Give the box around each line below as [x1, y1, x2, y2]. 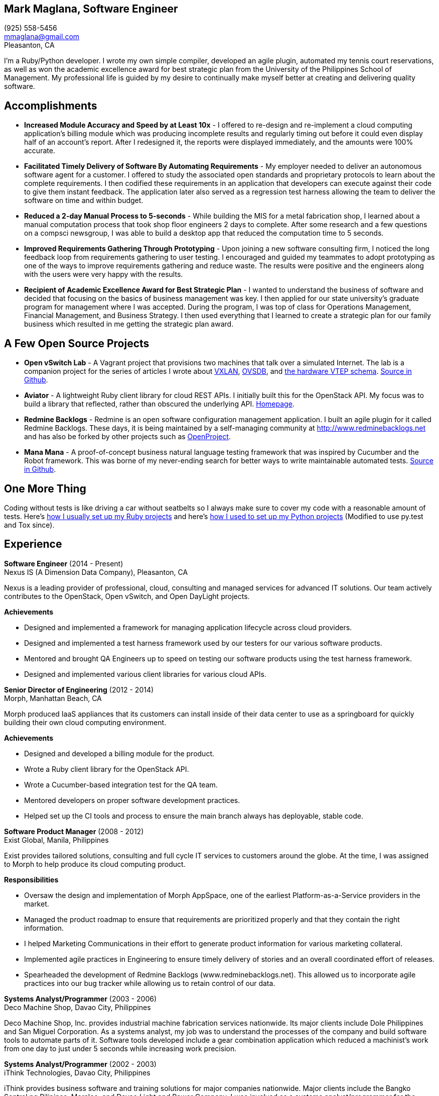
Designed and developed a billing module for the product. [24, 749, 214, 758]
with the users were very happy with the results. [24, 270, 183, 279]
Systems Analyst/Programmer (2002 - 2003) [4, 1059, 157, 1068]
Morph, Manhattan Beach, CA [4, 693, 102, 703]
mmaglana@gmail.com [4, 32, 80, 41]
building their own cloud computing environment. [4, 718, 167, 727]
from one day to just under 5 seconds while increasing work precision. [4, 1044, 237, 1053]
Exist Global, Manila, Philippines [4, 835, 109, 844]
